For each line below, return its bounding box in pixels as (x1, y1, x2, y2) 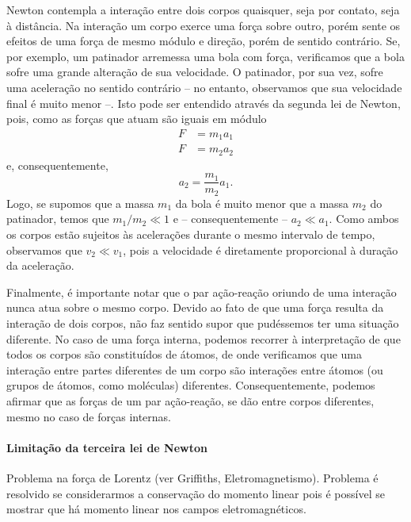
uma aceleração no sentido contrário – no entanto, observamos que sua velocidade (6, 79, 402, 95)
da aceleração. (6, 257, 74, 274)
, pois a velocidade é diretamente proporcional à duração (123, 241, 398, 258)
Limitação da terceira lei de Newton (6, 439, 207, 455)
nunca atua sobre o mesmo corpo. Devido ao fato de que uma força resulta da (6, 299, 384, 316)
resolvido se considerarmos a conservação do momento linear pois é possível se (6, 485, 385, 501)
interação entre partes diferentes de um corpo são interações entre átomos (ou (6, 361, 383, 378)
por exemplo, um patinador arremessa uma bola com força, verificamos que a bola (6, 48, 405, 64)
